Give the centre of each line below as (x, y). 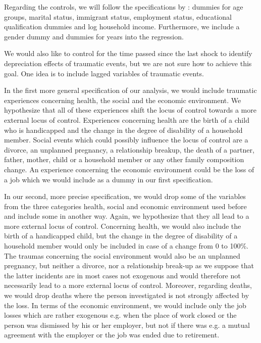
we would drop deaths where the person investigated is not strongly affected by (127, 295)
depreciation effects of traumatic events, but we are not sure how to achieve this (128, 63)
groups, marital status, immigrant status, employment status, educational (118, 16)
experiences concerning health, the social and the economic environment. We (123, 100)
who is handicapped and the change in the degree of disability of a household (123, 130)
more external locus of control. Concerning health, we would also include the (123, 226)
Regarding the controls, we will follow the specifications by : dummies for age (124, 7)
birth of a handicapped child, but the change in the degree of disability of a (121, 236)
